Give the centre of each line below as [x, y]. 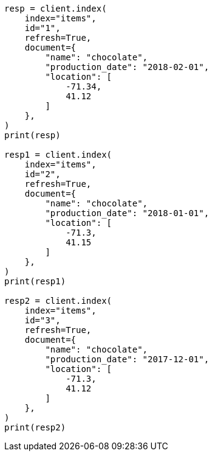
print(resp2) [35, 427]
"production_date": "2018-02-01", [127, 67]
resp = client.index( [56, 9]
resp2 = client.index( [58, 301]
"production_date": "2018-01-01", [127, 213]
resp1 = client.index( [58, 155]
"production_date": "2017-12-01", [127, 359]
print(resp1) [35, 281]
